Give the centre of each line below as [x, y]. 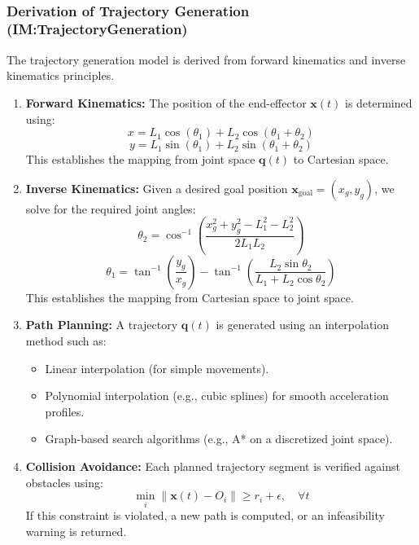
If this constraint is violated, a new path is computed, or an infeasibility [205, 515]
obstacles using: [64, 482]
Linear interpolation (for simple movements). [157, 368]
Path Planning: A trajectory [102, 325]
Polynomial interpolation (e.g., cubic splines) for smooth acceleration [217, 396]
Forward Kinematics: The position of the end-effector [166, 102]
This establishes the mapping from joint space [140, 159]
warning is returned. [76, 531]
